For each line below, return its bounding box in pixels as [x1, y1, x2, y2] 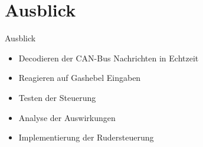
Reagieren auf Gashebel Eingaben [18, 71, 141, 84]
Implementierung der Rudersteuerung [18, 131, 154, 143]
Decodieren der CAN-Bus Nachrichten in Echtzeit [18, 51, 199, 64]
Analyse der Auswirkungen [18, 111, 116, 123]
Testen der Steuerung [18, 91, 96, 103]
